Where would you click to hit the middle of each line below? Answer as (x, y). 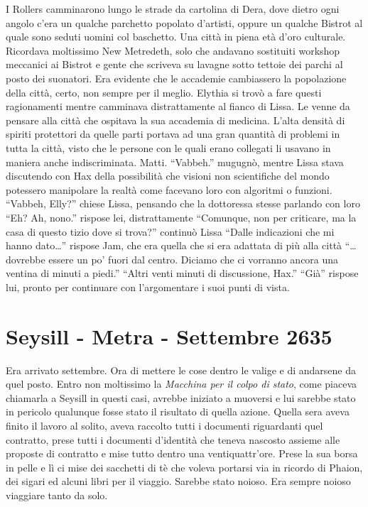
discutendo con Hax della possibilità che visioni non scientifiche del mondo (168, 176)
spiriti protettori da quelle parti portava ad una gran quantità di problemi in (173, 134)
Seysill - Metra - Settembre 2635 (169, 336)
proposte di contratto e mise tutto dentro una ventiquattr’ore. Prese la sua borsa (182, 453)
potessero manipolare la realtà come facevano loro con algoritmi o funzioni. (169, 189)
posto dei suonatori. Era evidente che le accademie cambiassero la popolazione (176, 78)
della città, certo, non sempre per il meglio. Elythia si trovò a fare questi (164, 92)
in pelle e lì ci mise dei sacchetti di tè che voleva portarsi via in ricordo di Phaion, (184, 467)
